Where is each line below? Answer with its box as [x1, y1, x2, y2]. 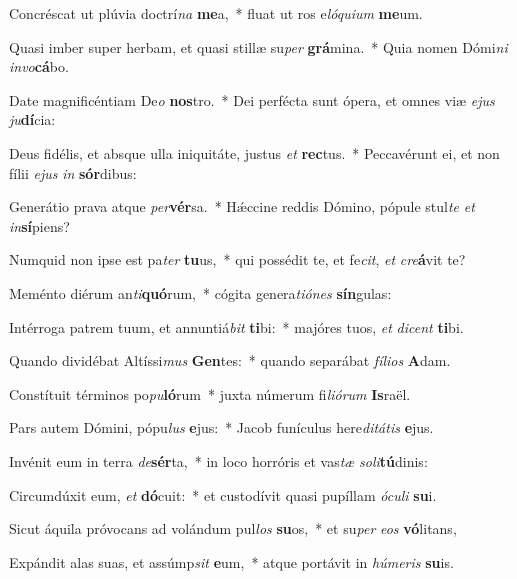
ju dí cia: [9, 109, 56, 130]
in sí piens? [9, 215, 70, 236]
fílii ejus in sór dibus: [9, 162, 137, 183]
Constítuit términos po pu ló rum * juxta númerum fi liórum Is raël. [9, 383, 411, 404]
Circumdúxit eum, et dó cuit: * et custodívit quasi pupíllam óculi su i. [9, 484, 437, 505]
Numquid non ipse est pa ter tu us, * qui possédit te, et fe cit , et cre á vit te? [9, 249, 466, 270]
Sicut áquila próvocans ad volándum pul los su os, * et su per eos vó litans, [9, 518, 457, 539]
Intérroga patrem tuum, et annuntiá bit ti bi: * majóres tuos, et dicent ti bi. [9, 316, 464, 337]
